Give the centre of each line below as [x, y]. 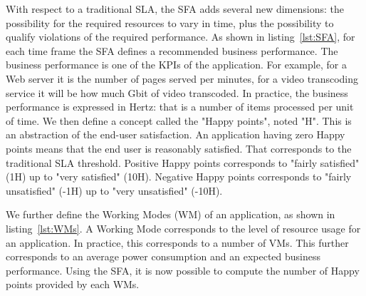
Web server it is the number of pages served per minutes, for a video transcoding [182, 78]
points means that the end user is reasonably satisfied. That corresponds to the [179, 148]
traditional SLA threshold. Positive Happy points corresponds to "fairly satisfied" [183, 162]
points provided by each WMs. [73, 284]
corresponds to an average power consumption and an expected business [163, 256]
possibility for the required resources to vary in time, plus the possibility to [170, 22]
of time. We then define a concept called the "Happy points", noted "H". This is [179, 120]
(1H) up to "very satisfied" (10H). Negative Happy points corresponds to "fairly [179, 177]
